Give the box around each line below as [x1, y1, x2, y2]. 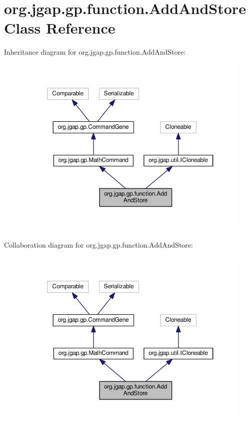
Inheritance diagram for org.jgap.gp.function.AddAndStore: [4, 47, 186, 57]
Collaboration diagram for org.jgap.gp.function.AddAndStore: [4, 240, 193, 250]
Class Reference [4, 18, 115, 38]
